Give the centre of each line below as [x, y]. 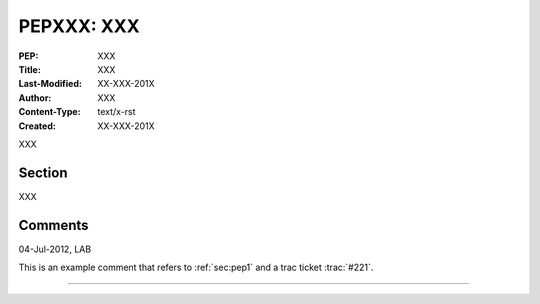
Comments [53, 225]
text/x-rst [116, 112]
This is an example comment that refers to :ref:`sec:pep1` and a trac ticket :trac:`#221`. [196, 267]
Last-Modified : [50, 84]
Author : [35, 97]
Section [43, 172]
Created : [37, 126]
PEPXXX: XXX [79, 26]
